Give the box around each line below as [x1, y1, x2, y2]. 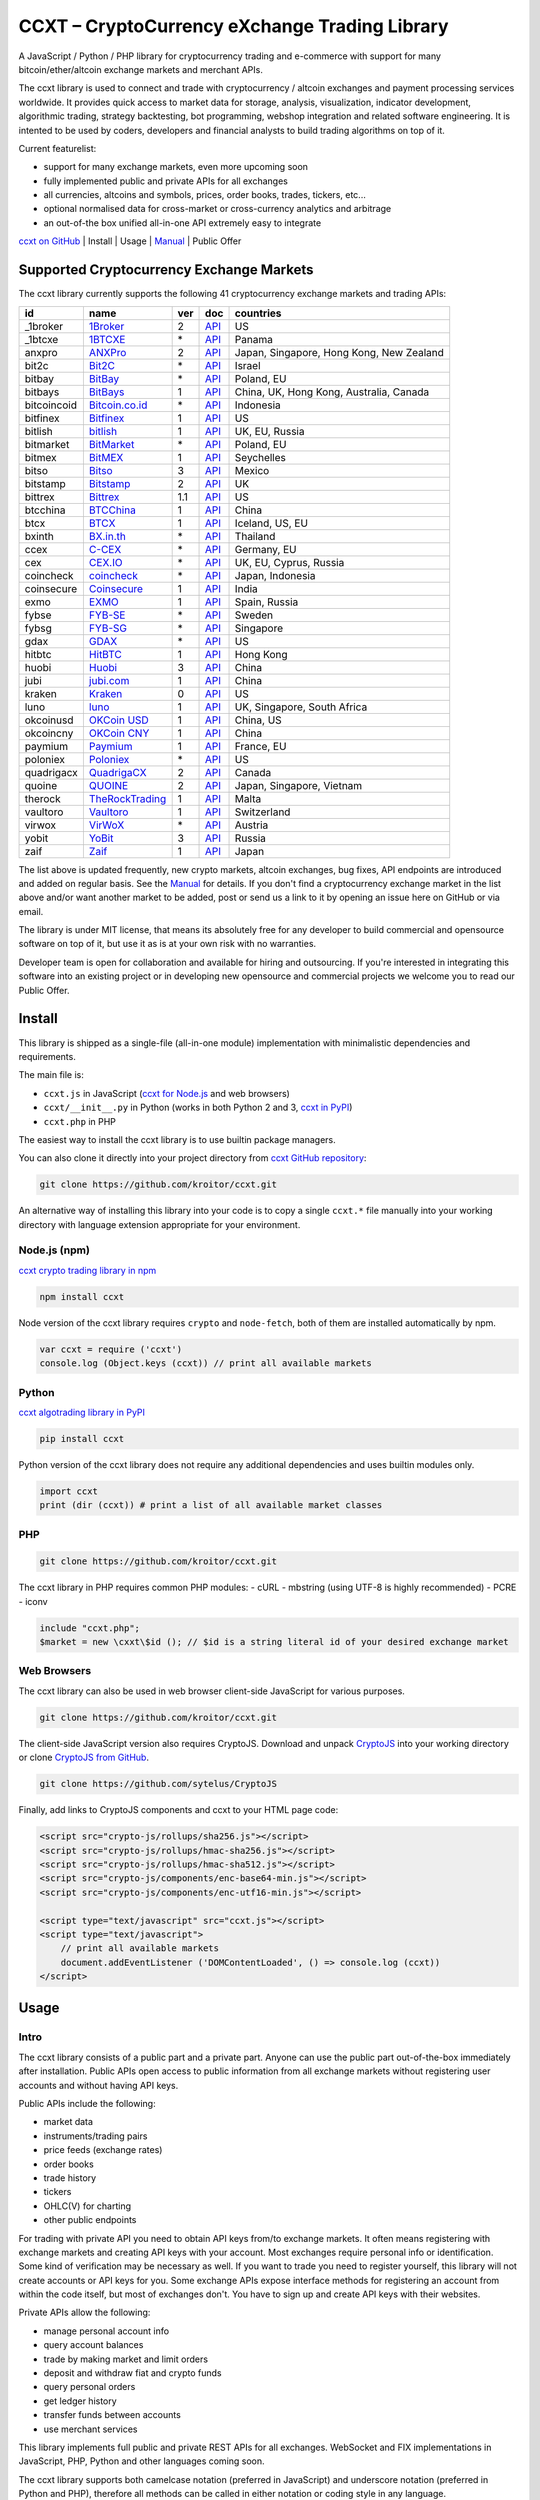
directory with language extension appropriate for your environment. [18, 1218, 301, 1230]
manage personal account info [43, 2325, 170, 2337]
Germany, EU [234, 542, 297, 556]
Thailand [234, 529, 276, 543]
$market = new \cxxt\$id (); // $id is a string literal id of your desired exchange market [39, 1636, 509, 1648]
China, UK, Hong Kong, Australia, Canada [234, 385, 430, 399]
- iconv [18, 1595, 49, 1607]
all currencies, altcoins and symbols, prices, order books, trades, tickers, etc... [43, 189, 367, 201]
